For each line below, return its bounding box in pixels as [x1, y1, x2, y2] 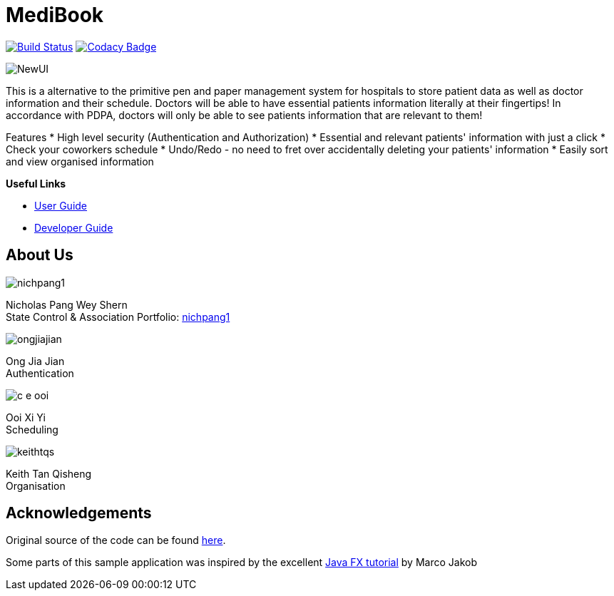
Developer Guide [34, 221, 113, 234]
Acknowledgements [6, 504, 152, 523]
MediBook [6, 3, 104, 27]
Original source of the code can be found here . [6, 534, 226, 547]
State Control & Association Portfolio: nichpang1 [6, 310, 230, 323]
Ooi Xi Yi [6, 411, 46, 423]
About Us [6, 246, 73, 264]
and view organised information [6, 155, 154, 168]
